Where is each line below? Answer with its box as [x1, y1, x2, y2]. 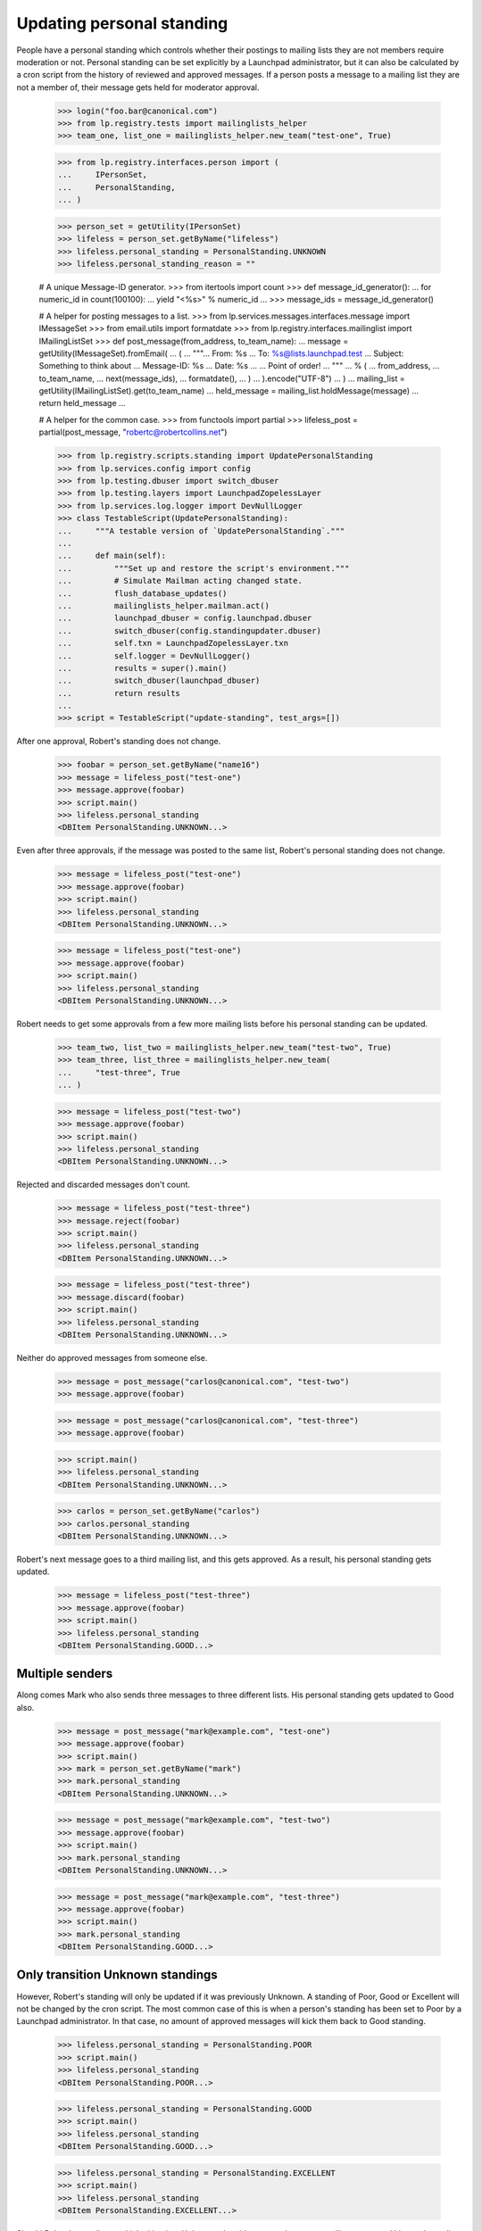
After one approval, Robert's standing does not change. [16, 736, 221, 747]
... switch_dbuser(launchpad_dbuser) [57, 676, 261, 686]
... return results [57, 688, 180, 698]
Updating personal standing [16, 13, 229, 33]
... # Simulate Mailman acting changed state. [57, 576, 303, 586]
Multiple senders [16, 1666, 113, 1681]
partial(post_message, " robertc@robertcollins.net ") [38, 427, 228, 437]
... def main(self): [57, 551, 167, 561]
